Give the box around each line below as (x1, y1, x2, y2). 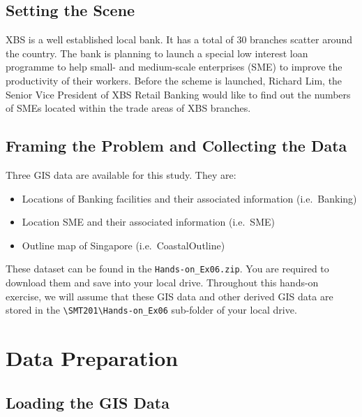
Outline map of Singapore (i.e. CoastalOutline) (22, 237, 225, 252)
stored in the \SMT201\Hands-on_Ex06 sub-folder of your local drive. (6, 302, 297, 317)
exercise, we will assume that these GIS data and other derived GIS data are (6, 288, 333, 303)
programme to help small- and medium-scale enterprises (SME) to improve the (6, 59, 342, 74)
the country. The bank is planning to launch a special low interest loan (6, 45, 308, 60)
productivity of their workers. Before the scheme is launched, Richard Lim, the (6, 73, 342, 87)
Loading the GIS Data (6, 391, 169, 413)
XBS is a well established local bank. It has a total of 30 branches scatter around (6, 32, 352, 47)
